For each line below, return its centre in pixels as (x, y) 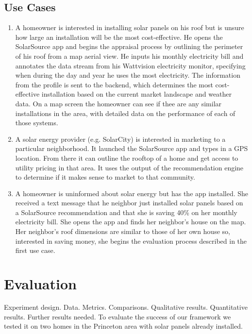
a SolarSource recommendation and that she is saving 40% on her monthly (126, 212)
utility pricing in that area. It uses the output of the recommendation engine (129, 167)
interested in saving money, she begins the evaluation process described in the (131, 241)
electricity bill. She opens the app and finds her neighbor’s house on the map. (131, 222)
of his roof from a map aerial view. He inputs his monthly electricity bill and (129, 56)
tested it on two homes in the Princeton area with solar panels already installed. (123, 326)
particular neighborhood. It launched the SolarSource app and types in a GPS (132, 148)
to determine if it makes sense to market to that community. (105, 177)
